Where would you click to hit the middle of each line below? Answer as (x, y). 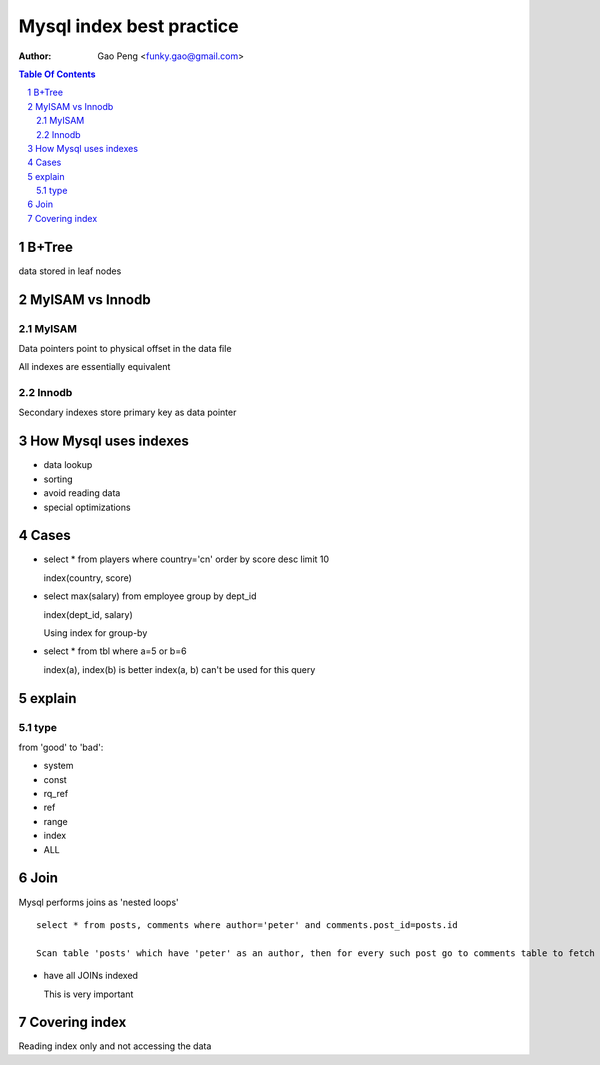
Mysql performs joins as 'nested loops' (98, 902)
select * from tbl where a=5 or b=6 (115, 651)
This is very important (88, 994)
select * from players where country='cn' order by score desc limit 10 (186, 559)
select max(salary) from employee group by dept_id (150, 596)
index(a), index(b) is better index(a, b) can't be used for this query (179, 669)
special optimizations (87, 507)
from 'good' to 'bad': (61, 747)
